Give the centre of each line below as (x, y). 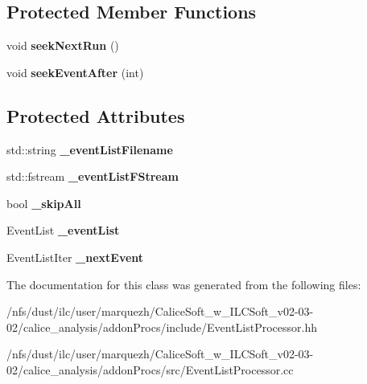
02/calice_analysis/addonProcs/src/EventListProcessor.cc (150, 369)
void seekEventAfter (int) (75, 72)
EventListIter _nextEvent (75, 257)
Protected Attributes (96, 115)
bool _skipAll (44, 203)
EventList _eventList (63, 230)
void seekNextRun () (63, 45)
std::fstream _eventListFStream (93, 176)
